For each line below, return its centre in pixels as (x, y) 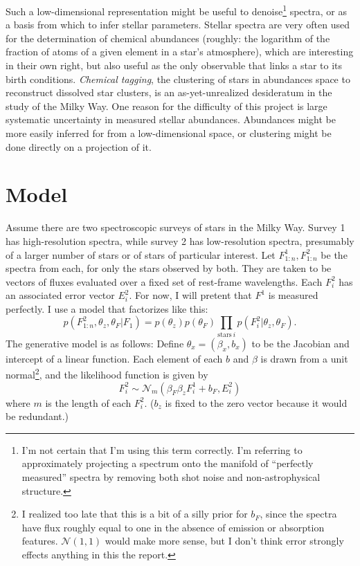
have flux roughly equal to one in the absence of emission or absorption (173, 527)
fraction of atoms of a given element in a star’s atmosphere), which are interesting (180, 52)
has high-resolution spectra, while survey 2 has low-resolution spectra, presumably (180, 240)
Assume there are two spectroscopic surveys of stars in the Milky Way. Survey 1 (175, 227)
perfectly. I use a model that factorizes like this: (107, 308)
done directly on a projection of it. (79, 146)
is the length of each (88, 402)
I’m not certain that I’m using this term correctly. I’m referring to (162, 449)
